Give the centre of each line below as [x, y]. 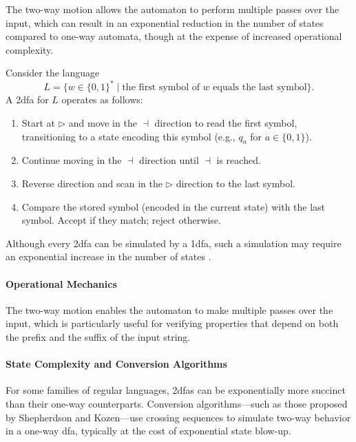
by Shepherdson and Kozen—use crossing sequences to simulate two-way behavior [178, 417]
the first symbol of [161, 88]
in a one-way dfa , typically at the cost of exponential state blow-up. [148, 431]
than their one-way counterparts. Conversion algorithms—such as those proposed [177, 403]
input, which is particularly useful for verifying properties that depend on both [172, 323]
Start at [39, 123]
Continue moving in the [72, 160]
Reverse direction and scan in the [92, 183]
